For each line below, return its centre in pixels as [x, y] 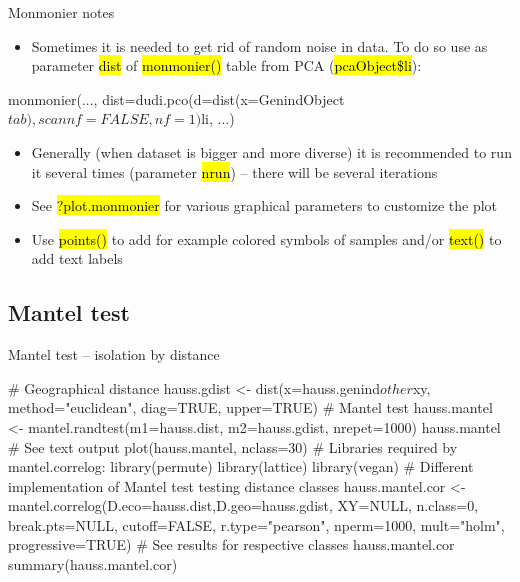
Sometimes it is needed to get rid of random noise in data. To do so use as [259, 45]
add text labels [77, 258]
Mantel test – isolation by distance [114, 354]
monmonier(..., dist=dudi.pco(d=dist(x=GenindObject [176, 98]
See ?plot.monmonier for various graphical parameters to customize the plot [264, 205]
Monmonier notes [61, 12]
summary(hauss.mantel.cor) [93, 564]
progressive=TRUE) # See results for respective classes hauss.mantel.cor [231, 544]
